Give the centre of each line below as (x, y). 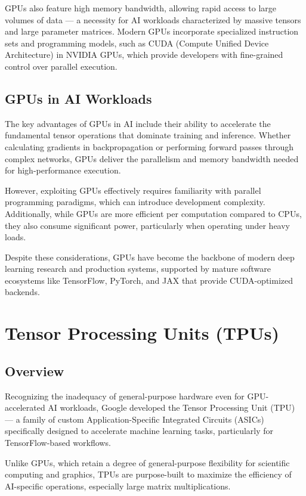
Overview (35, 371)
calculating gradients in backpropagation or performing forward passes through (149, 146)
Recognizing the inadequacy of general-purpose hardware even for (125, 396)
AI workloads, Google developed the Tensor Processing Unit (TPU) (171, 407)
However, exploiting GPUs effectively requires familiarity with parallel (133, 190)
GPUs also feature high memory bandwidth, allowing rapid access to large (140, 8)
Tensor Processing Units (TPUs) (142, 333)
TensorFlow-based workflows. (58, 443)
